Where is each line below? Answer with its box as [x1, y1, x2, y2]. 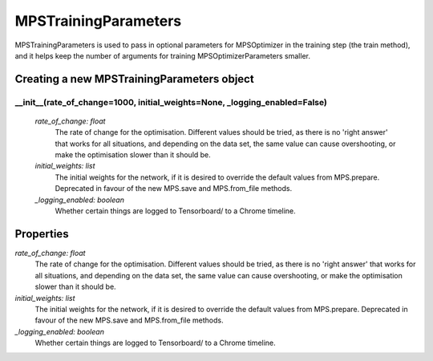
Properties [14, 227, 69, 241]
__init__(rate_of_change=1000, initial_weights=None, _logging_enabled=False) [14, 96, 328, 107]
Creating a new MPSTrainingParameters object [14, 72, 254, 86]
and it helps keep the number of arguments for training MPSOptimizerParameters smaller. [14, 51, 310, 60]
